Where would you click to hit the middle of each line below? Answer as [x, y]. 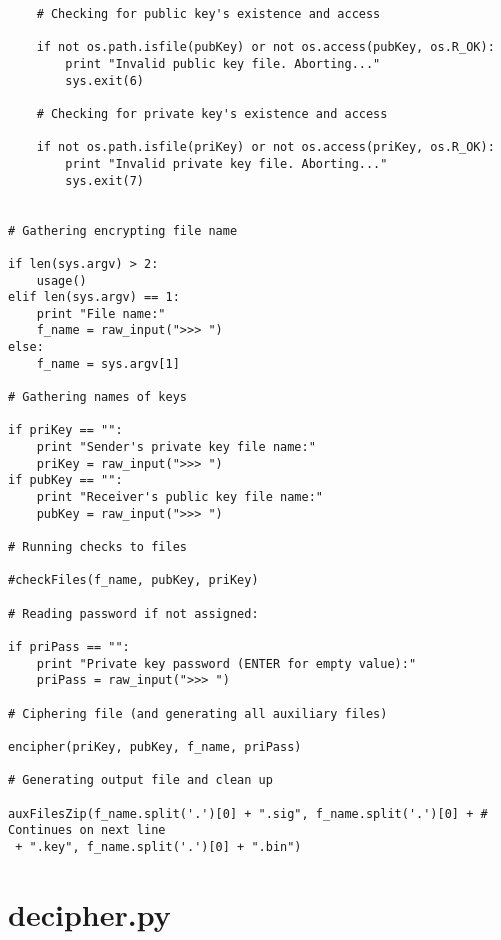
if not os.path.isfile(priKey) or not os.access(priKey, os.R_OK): [265, 147]
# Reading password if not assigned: [133, 613]
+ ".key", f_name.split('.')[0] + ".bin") [158, 846]
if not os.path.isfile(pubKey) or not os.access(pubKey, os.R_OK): [265, 47]
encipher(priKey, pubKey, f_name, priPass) [155, 746]
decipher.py [89, 913]
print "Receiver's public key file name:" [179, 497]
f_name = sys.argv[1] [108, 363]
